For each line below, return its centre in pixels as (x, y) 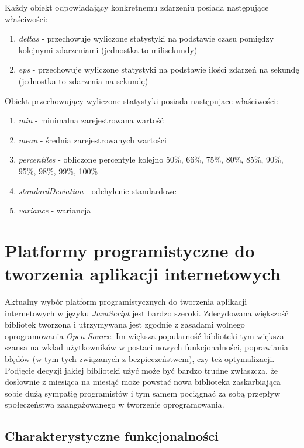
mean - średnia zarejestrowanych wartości (92, 139)
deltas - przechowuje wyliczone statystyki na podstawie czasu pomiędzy (146, 38)
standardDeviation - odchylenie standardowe (97, 190)
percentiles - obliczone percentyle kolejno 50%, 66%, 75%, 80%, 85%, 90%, (151, 159)
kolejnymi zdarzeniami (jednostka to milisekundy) (108, 49)
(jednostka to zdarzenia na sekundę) (83, 80)
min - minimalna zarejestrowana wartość (91, 120)
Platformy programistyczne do (130, 250)
